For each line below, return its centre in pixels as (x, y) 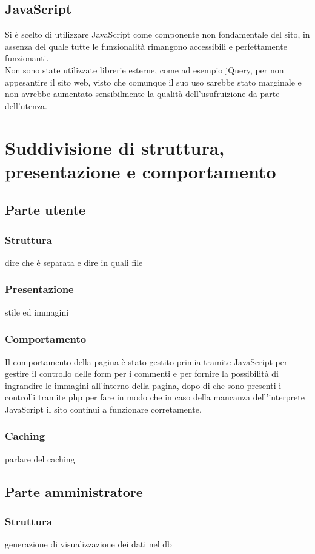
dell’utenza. (26, 105)
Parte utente (45, 210)
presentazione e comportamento (141, 171)
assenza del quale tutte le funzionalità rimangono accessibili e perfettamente (146, 46)
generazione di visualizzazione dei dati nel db (88, 544)
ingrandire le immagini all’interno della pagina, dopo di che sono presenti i (143, 385)
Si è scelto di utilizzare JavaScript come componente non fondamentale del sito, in (157, 34)
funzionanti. (27, 58)
